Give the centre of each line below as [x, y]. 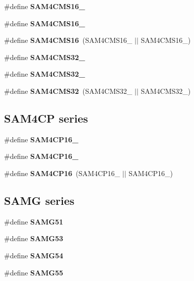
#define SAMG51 [34, 221]
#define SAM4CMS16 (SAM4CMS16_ [68, 40]
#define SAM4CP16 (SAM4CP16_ [62, 173]
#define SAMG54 [34, 255]
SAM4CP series [46, 118]
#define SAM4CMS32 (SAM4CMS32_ [68, 91]
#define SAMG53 [34, 238]
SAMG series [39, 200]
